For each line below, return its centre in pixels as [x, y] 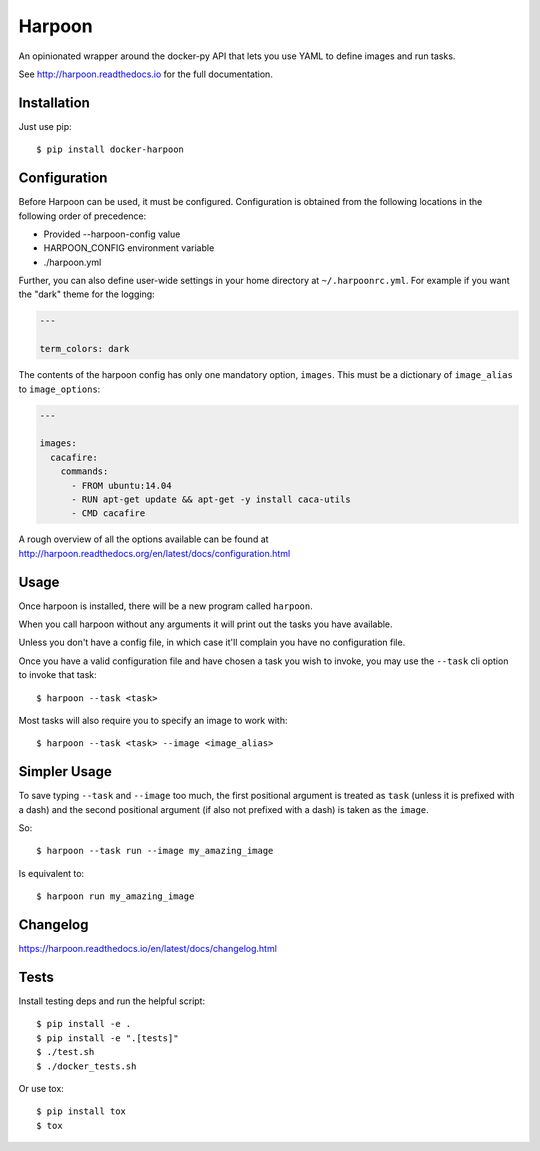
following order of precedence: [82, 216]
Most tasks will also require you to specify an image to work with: [153, 720]
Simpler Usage [65, 771]
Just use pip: [45, 126]
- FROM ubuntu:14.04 [121, 485]
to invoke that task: [57, 675]
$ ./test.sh [65, 1052]
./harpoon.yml [72, 262]
